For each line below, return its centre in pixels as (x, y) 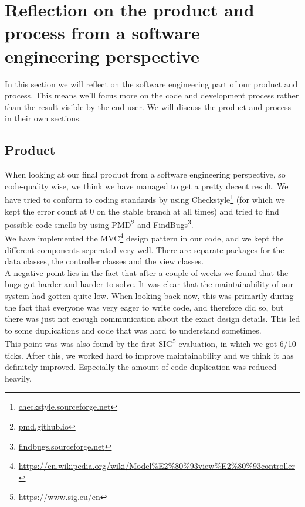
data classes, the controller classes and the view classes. (104, 261)
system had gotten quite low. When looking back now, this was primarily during (149, 295)
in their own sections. (43, 118)
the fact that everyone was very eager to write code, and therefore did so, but (144, 307)
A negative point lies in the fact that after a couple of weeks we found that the (147, 272)
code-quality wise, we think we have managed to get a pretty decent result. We (147, 186)
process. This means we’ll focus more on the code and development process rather (152, 95)
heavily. (18, 378)
